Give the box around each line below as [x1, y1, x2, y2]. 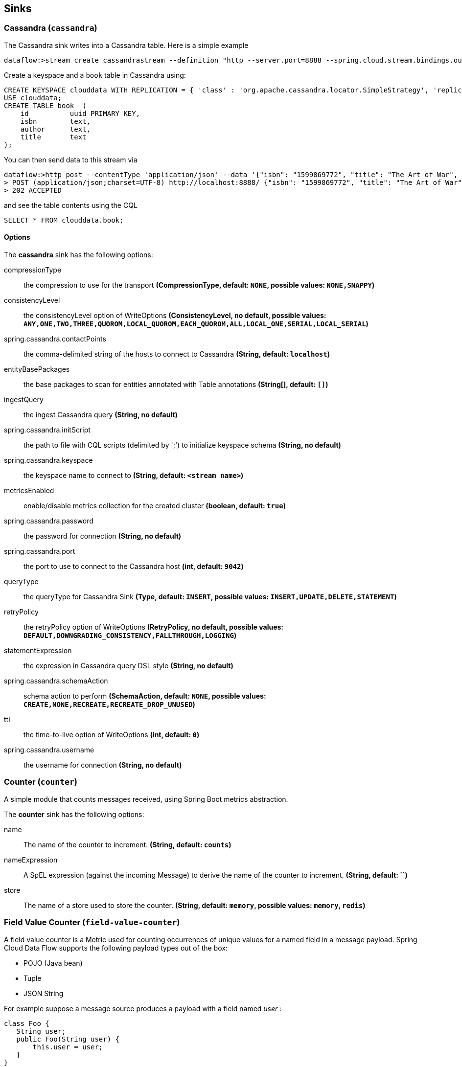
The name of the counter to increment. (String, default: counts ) [23, 840, 231, 849]
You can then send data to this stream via [4, 155, 138, 164]
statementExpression [4, 646, 72, 655]
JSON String [23, 989, 64, 998]
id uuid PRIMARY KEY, [20, 109, 140, 117]
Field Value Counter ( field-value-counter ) [4, 917, 180, 928]
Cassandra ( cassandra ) [4, 23, 97, 33]
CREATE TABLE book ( [4, 101, 87, 110]
